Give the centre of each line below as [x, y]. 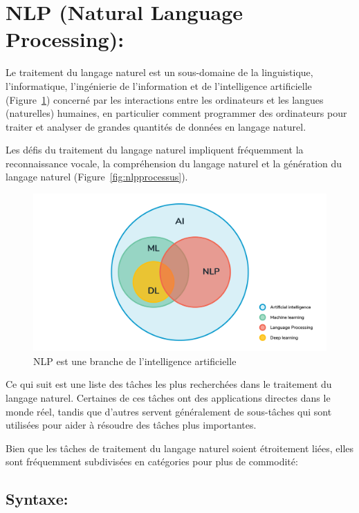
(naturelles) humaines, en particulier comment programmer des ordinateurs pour [176, 113]
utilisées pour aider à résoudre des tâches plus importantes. [131, 425]
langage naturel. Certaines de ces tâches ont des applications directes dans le [168, 397]
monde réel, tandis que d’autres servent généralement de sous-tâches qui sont [169, 411]
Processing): [65, 39]
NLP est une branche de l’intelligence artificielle [135, 361]
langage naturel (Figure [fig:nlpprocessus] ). [97, 177]
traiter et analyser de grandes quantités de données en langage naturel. [156, 126]
